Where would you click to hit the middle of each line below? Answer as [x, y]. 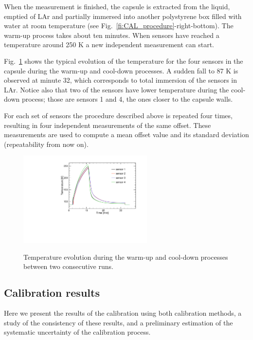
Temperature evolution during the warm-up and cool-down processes [126, 257]
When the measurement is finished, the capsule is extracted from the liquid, [117, 6]
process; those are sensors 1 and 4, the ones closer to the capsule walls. [127, 99]
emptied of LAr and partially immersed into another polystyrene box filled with [123, 16]
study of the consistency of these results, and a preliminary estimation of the [118, 322]
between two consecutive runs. [68, 266]
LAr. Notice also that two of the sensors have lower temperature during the [117, 89]
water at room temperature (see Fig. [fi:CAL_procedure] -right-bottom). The [119, 26]
